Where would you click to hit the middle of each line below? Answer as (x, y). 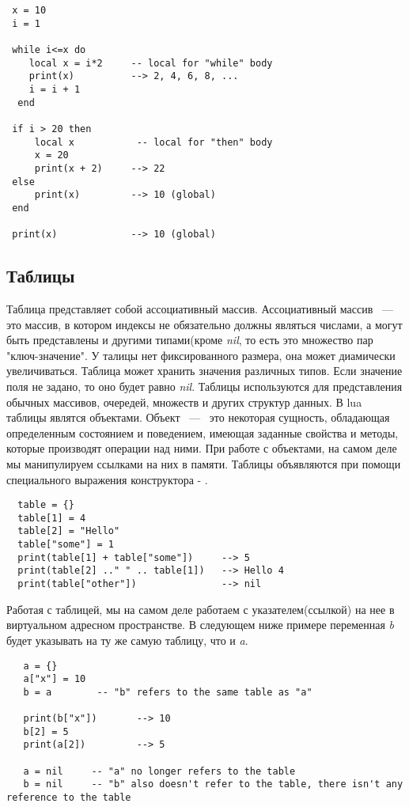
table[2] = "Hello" (69, 531)
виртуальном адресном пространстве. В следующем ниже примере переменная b (201, 625)
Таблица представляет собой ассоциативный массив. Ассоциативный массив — (200, 309)
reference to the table (69, 798)
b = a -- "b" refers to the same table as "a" (168, 692)
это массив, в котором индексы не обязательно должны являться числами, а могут (204, 324)
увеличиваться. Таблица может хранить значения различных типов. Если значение (204, 371)
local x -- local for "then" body (153, 142)
